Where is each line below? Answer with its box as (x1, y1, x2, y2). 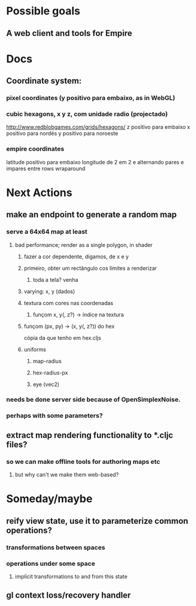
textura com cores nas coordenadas (23, 299, 114, 306)
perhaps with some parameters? (6, 412, 103, 420)
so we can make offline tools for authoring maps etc (6, 457, 161, 466)
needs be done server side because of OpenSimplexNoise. (6, 396, 181, 404)
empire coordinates (6, 145, 65, 153)
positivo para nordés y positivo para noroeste (6, 130, 119, 137)
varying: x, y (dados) (23, 288, 76, 295)
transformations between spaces (6, 543, 105, 551)
